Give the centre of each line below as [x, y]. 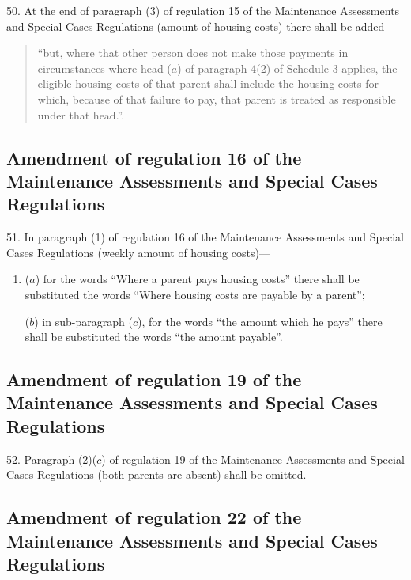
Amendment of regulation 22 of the [154, 517]
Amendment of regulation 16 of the [154, 157]
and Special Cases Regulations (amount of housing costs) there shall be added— [201, 26]
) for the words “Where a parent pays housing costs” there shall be [197, 279]
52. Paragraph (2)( [52, 459]
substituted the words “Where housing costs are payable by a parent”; [195, 294]
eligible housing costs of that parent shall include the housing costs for [208, 83]
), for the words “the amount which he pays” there [260, 321]
